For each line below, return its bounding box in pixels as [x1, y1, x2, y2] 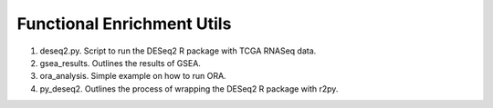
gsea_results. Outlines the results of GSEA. [39, 57, 201, 68]
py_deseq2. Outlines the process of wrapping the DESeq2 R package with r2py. [39, 83, 339, 94]
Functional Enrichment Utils [16, 14, 232, 34]
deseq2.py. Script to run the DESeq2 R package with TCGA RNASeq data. [39, 45, 317, 56]
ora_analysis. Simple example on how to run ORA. [39, 71, 227, 82]
